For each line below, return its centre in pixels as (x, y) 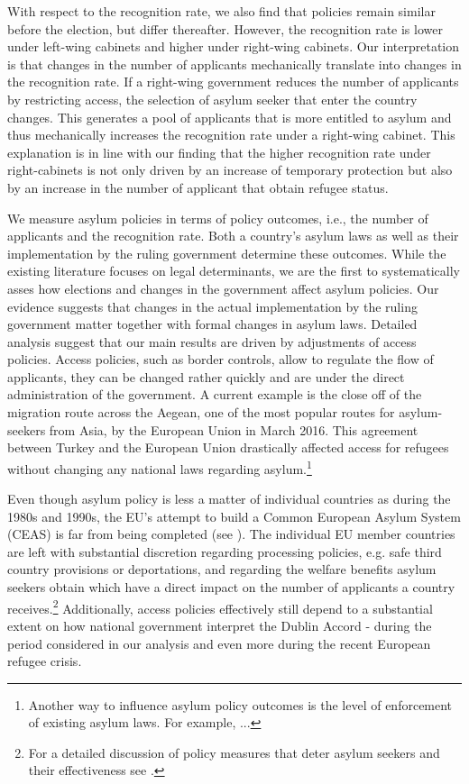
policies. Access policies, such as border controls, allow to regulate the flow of (221, 359)
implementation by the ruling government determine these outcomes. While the (227, 253)
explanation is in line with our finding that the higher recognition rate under (219, 152)
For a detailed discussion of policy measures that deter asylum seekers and (234, 752)
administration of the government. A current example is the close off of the (215, 394)
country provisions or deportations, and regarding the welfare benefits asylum (222, 569)
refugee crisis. (45, 661)
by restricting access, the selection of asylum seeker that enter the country (212, 99)
